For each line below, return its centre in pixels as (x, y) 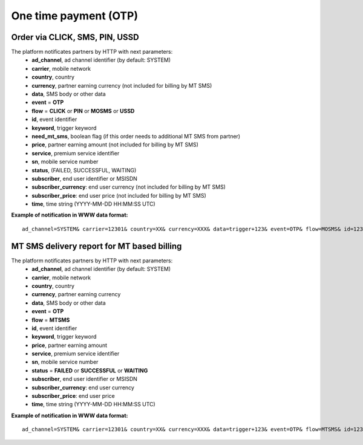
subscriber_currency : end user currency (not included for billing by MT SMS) (129, 187)
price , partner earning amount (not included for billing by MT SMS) (115, 145)
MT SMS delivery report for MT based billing (96, 246)
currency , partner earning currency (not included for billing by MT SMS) (122, 85)
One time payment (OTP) (75, 16)
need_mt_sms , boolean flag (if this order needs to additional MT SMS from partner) (136, 136)
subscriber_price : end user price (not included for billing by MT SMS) (119, 195)
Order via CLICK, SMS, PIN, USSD (75, 37)
